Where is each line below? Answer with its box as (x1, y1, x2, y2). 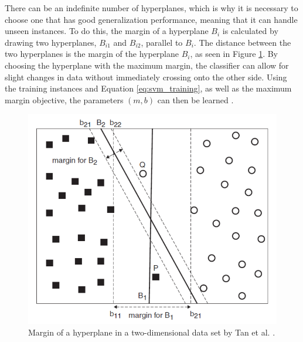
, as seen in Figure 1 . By (190, 48, 278, 60)
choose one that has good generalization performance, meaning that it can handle (5, 13, 298, 25)
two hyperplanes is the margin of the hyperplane (5, 48, 179, 60)
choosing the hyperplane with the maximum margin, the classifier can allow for (5, 59, 289, 71)
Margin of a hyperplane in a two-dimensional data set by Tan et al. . (28, 326, 275, 338)
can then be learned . (157, 93, 234, 106)
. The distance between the (193, 36, 291, 48)
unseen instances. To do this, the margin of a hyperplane (5, 25, 209, 37)
